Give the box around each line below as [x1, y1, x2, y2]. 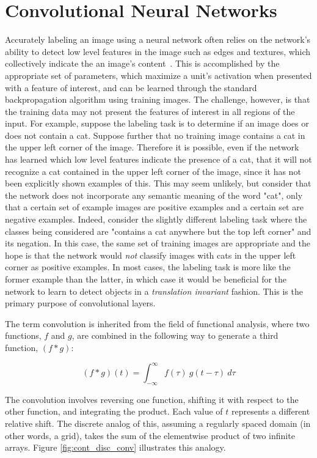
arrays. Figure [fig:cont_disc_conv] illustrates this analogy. [5, 441, 226, 454]
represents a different [231, 405, 310, 418]
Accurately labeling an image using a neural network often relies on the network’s [5, 33, 311, 46]
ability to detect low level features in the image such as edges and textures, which [5, 45, 311, 57]
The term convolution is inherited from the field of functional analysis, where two [5, 317, 310, 330]
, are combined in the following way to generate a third [71, 329, 279, 342]
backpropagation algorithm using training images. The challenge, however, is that [5, 93, 310, 106]
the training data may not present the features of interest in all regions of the [5, 105, 295, 117]
